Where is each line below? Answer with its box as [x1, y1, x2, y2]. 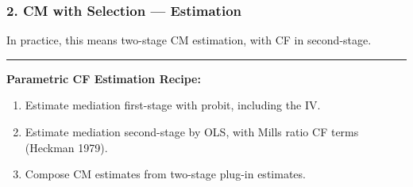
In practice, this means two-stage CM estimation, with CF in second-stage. [6, 32, 372, 48]
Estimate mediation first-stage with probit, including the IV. [25, 97, 321, 113]
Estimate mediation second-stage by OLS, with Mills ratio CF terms [25, 124, 359, 139]
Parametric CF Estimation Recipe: [6, 70, 201, 86]
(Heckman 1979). [25, 139, 108, 155]
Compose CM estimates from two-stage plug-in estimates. [25, 166, 306, 182]
